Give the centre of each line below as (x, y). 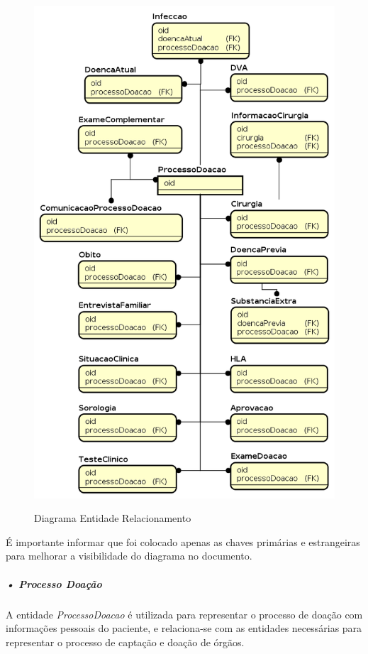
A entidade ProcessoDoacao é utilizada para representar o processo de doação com (184, 614)
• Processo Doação (54, 583)
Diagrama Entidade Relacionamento (113, 518)
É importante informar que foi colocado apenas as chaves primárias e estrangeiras (183, 541)
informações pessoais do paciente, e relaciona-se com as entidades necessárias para (184, 628)
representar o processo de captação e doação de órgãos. (125, 642)
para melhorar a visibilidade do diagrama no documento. (129, 556)
